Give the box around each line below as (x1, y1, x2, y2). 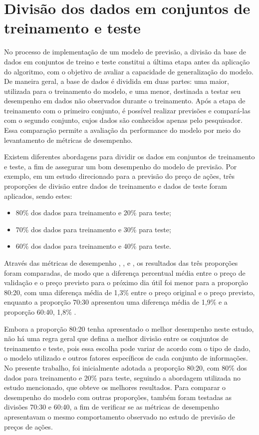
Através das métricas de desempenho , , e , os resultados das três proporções (4, 258, 238, 268)
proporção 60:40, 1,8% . (4, 306, 76, 317)
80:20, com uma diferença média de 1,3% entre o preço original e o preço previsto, (4, 287, 255, 297)
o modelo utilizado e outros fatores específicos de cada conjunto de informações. (4, 353, 248, 363)
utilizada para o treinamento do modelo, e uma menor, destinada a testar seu (4, 85, 241, 96)
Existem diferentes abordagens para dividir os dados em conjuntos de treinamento (4, 151, 255, 162)
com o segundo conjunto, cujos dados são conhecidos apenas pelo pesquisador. (4, 115, 243, 125)
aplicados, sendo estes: (4, 190, 72, 201)
